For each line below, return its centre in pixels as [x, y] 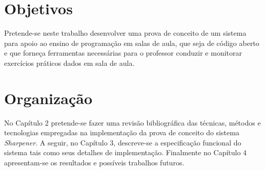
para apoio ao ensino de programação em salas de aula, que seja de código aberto [132, 43]
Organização [48, 98]
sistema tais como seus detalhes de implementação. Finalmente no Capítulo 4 [126, 152]
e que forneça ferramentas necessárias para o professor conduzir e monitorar [123, 53]
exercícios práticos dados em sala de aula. [69, 63]
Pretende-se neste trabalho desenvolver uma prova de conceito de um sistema [125, 33]
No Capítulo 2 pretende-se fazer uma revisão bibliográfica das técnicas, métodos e [132, 122]
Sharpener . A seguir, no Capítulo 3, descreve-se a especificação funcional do [123, 142]
